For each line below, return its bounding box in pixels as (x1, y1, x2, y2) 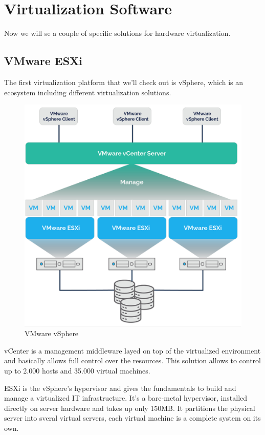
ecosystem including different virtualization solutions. (4, 87, 171, 97)
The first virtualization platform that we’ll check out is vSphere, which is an (4, 76, 244, 87)
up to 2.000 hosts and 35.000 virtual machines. (4, 365, 150, 376)
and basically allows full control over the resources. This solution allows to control (4, 355, 261, 366)
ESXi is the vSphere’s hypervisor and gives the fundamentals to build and (4, 382, 236, 393)
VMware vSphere (25, 328, 79, 339)
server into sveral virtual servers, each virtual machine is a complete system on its (4, 412, 261, 423)
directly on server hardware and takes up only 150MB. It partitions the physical (4, 402, 255, 413)
